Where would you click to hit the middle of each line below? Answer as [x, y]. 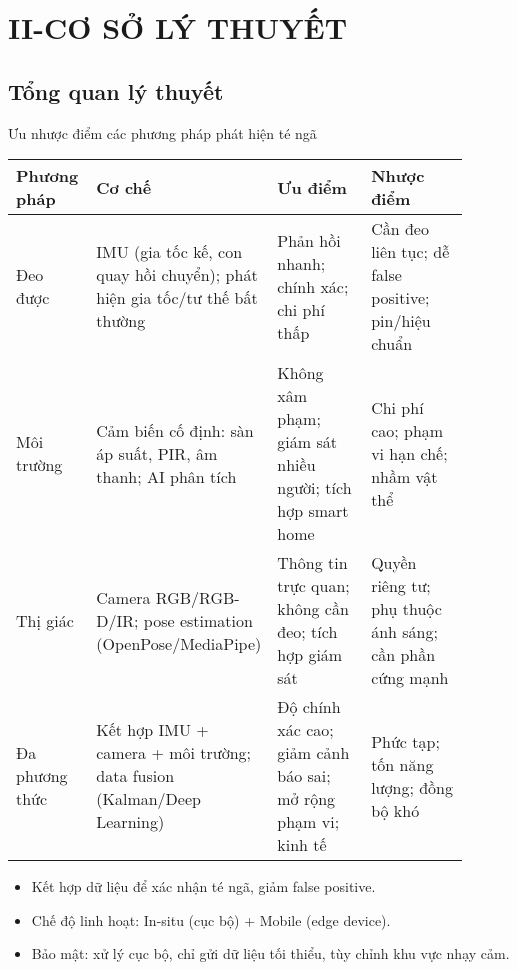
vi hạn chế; [409, 453]
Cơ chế [124, 187]
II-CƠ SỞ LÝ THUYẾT [178, 27]
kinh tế [302, 845]
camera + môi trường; [174, 753]
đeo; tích [307, 632]
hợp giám [310, 655]
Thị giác [45, 620]
